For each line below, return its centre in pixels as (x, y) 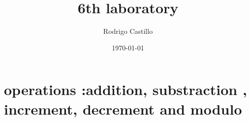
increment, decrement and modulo (123, 109)
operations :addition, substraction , (125, 89)
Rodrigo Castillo (128, 31)
